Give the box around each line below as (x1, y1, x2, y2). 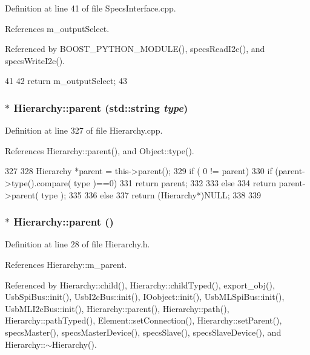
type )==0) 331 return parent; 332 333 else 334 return (73, 176, 276, 189)
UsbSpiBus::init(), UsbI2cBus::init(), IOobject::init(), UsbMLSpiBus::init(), (5, 290, 285, 303)
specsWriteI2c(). (5, 54, 65, 67)
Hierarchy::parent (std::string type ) (13, 100, 188, 115)
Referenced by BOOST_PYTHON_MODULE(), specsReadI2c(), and (5, 42, 265, 55)
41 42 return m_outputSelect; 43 (5, 74, 127, 87)
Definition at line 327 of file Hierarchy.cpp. (5, 124, 163, 137)
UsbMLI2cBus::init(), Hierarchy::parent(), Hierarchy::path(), (5, 302, 229, 314)
